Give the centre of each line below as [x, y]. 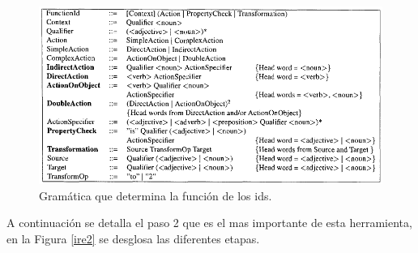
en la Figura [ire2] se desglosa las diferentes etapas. [133, 238]
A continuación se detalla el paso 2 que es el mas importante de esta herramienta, [209, 223]
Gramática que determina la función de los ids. [156, 195]
